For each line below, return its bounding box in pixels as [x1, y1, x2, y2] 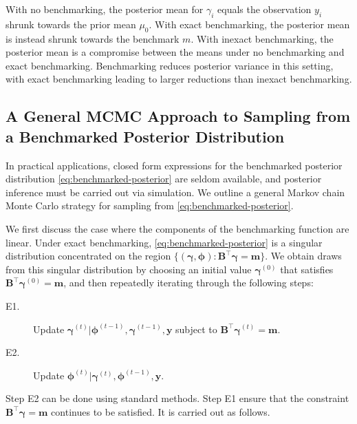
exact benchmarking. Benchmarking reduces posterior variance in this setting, [6, 58, 334, 72]
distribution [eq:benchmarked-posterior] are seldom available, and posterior [6, 171, 322, 186]
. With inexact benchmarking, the [191, 31, 334, 45]
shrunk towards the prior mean [6, 17, 136, 31]
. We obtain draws [265, 248, 342, 263]
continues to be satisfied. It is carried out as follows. [51, 404, 270, 418]
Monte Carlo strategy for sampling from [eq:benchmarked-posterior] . [6, 198, 294, 213]
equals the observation [217, 2, 312, 16]
